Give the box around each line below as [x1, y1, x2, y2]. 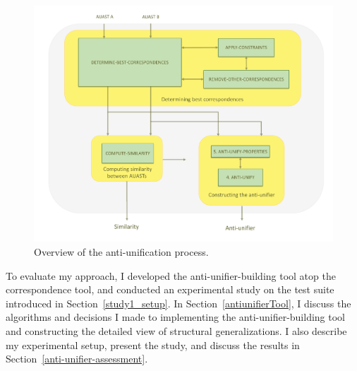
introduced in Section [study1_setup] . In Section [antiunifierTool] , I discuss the [6, 295, 351, 310]
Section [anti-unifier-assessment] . [6, 351, 148, 366]
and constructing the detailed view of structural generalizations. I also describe [6, 324, 347, 338]
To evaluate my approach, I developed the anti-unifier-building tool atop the [6, 268, 336, 283]
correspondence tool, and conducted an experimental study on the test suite [6, 282, 334, 297]
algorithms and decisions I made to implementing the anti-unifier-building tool [6, 310, 346, 324]
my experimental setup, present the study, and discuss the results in [6, 337, 300, 352]
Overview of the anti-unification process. [34, 245, 209, 259]
